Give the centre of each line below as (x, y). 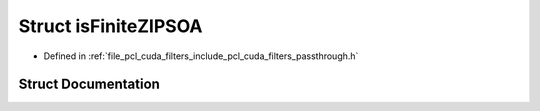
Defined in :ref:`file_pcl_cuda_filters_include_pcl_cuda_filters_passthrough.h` (201, 56)
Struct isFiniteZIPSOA (110, 26)
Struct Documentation (89, 84)
